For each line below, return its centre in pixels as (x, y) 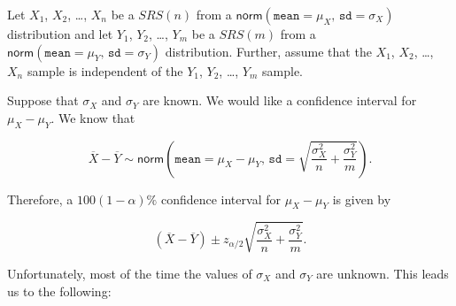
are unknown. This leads (383, 273)
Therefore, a (40, 199)
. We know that (93, 117)
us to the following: (59, 291)
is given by (362, 199)
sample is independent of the (105, 70)
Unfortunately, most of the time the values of (130, 273)
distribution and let (60, 34)
